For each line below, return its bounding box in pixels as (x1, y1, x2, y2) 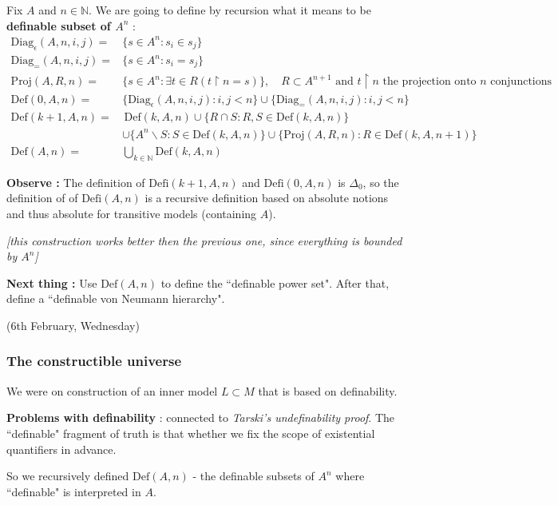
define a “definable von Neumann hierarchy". (6, 290, 225, 307)
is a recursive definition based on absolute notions (144, 189, 389, 206)
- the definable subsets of (192, 467, 315, 484)
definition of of (6, 189, 78, 206)
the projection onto (382, 76, 477, 88)
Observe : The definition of (6, 173, 145, 190)
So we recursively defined (6, 467, 129, 484)
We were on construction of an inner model (6, 382, 218, 399)
